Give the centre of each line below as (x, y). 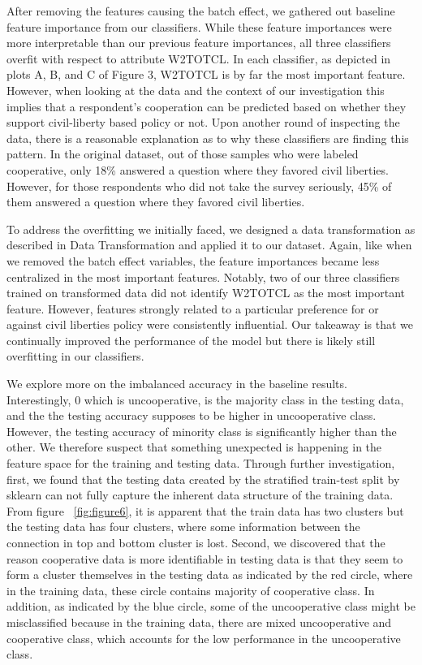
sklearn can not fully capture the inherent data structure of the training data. (200, 495)
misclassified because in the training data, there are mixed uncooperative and (199, 622)
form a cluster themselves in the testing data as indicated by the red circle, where (210, 574)
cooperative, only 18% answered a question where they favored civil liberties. (198, 169)
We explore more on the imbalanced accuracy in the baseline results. (177, 384)
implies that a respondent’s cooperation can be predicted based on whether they (207, 106)
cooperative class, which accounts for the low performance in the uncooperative (204, 638)
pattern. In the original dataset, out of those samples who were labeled (183, 154)
